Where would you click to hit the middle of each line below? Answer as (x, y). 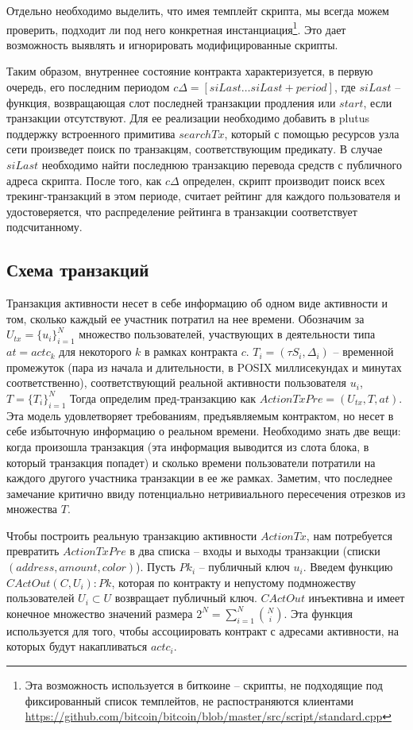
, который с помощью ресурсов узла (312, 133)
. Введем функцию (348, 567)
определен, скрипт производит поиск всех (284, 180)
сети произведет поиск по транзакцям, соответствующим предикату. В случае (195, 149)
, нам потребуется (349, 535)
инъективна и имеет (357, 598)
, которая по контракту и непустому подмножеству (234, 582)
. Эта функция (318, 613)
